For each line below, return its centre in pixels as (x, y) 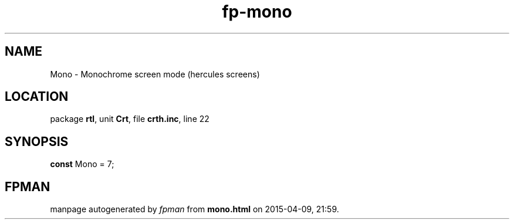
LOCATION (37, 97)
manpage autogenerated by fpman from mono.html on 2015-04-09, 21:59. (195, 209)
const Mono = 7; (82, 164)
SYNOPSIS (37, 141)
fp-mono (257, 12)
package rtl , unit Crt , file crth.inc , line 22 (130, 119)
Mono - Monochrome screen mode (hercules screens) (155, 74)
